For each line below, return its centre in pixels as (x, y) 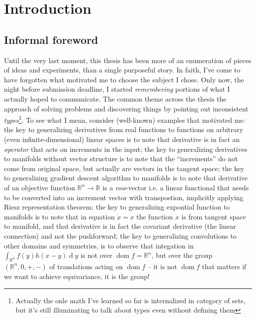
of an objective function (40, 187)
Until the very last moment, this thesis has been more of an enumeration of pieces (128, 60)
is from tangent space (214, 216)
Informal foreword (51, 39)
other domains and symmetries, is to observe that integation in (99, 245)
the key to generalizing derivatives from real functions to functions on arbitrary (124, 129)
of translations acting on (86, 266)
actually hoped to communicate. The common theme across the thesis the (115, 98)
